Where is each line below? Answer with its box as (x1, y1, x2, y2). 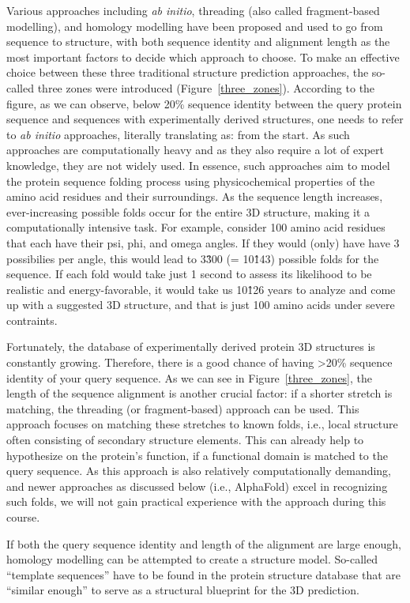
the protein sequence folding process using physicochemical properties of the (6, 172, 375, 189)
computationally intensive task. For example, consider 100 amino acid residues (6, 219, 386, 236)
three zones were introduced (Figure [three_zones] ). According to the (37, 79, 375, 96)
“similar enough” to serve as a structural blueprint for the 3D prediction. (6, 582, 359, 598)
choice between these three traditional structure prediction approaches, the (6, 64, 369, 81)
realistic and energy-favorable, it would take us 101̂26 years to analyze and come (6, 281, 396, 297)
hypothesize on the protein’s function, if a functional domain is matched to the (6, 447, 388, 463)
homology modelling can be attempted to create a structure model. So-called (6, 551, 378, 567)
